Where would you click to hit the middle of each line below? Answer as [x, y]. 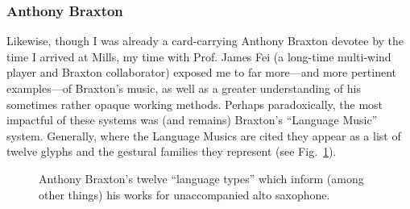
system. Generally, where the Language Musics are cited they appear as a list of [204, 135]
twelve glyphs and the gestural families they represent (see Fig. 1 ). [172, 151]
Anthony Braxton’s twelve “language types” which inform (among [201, 178]
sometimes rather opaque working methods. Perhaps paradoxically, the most [195, 104]
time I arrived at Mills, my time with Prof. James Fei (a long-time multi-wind [199, 56]
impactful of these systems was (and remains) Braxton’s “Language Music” [192, 120]
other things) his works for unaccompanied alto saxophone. [184, 194]
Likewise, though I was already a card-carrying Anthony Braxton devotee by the [205, 41]
